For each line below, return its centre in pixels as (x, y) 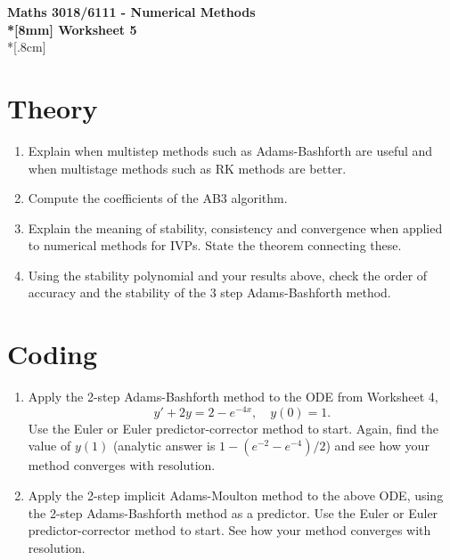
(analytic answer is (164, 446)
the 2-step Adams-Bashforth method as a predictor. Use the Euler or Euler (233, 512)
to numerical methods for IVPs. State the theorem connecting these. (215, 245)
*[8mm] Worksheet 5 (72, 29)
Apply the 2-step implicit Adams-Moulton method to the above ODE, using (236, 495)
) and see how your (377, 446)
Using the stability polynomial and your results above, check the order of (228, 275)
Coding (53, 354)
